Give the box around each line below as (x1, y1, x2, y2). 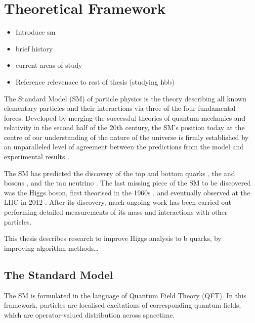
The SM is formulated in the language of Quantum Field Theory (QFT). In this (4, 290, 247, 300)
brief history (15, 43, 53, 53)
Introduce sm (15, 27, 56, 37)
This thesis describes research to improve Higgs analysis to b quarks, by (4, 233, 221, 243)
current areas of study (15, 60, 83, 70)
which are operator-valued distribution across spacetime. (4, 309, 175, 320)
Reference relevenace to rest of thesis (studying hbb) (15, 76, 174, 87)
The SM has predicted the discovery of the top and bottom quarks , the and (4, 168, 235, 178)
